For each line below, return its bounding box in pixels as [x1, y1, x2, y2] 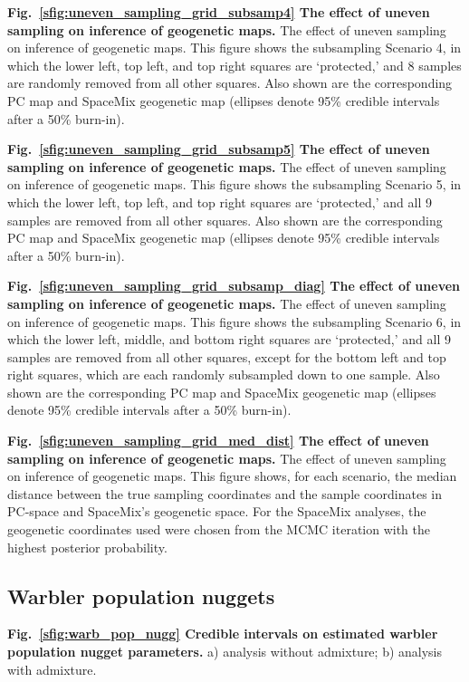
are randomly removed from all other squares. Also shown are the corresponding [7, 73, 453, 92]
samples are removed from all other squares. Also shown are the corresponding [7, 210, 443, 229]
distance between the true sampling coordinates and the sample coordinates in [7, 484, 442, 503]
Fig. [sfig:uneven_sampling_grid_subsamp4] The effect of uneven [7, 3, 430, 21]
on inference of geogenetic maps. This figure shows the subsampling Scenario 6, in [7, 312, 462, 331]
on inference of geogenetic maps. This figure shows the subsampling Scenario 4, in [7, 38, 462, 57]
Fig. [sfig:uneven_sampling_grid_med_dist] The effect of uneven [7, 431, 429, 450]
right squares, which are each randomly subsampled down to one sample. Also [7, 365, 440, 384]
